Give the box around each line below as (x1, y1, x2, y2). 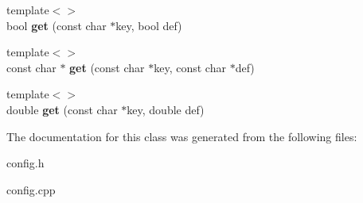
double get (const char (6, 101, 118, 117)
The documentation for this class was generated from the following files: (6, 128, 357, 144)
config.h (6, 155, 45, 171)
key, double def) (127, 101, 205, 117)
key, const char (154, 59, 226, 75)
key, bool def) (115, 17, 182, 33)
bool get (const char (6, 17, 107, 33)
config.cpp (6, 181, 56, 197)
